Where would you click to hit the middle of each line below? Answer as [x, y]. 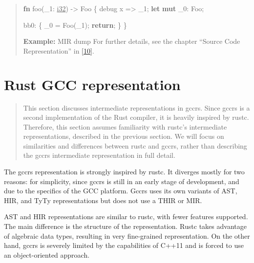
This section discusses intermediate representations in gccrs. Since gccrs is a [137, 107]
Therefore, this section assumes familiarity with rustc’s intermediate [125, 126]
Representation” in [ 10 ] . [59, 50]
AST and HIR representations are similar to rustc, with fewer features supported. [126, 216]
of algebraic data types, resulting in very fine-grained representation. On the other [127, 235]
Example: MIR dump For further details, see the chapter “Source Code [132, 41]
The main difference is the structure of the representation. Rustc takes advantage [125, 226]
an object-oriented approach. [47, 254]
